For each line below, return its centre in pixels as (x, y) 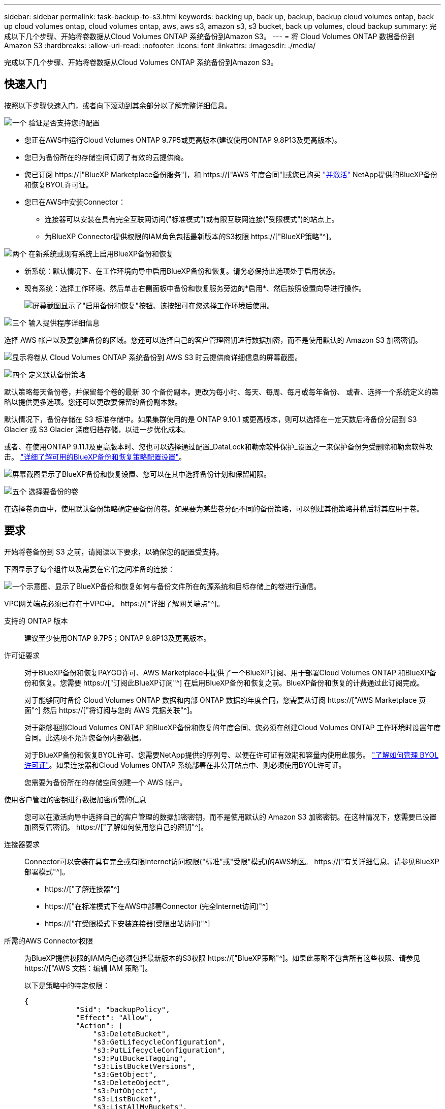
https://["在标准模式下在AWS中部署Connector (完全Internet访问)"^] (156, 906)
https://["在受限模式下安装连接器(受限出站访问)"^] (128, 923)
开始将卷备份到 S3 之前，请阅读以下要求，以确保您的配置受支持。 (114, 551)
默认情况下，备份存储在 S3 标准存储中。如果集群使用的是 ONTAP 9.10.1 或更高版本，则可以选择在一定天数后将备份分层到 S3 (211, 419)
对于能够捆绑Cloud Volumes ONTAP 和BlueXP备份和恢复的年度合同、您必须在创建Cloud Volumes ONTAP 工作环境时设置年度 (233, 727)
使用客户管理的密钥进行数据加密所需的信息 (75, 799)
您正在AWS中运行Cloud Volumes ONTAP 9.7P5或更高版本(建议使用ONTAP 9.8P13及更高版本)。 (183, 140)
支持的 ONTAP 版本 (36, 621)
